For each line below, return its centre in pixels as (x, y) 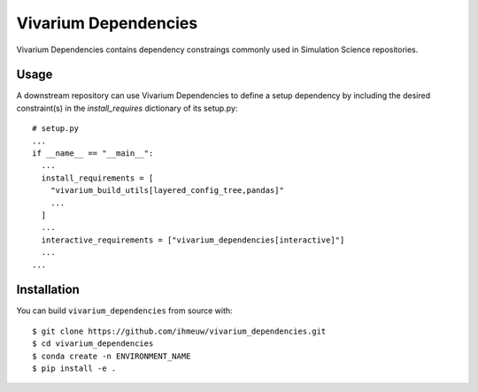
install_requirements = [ (97, 178)
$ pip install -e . (74, 369)
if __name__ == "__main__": (93, 154)
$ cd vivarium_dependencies (93, 344)
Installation (48, 290)
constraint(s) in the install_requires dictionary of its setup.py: (127, 108)
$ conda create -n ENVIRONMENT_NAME (112, 356)
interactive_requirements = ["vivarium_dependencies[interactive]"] (193, 240)
